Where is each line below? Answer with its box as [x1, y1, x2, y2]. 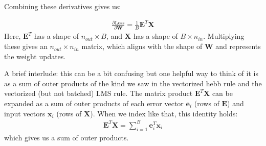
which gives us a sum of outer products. [4, 132, 129, 142]
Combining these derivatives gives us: [4, 1, 121, 11]
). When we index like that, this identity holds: [90, 108, 238, 118]
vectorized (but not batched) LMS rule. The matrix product [4, 88, 193, 99]
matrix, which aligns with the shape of [81, 41, 203, 52]
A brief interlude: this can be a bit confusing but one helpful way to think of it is [4, 68, 258, 79]
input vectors [4, 108, 46, 118]
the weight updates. [4, 51, 66, 61]
